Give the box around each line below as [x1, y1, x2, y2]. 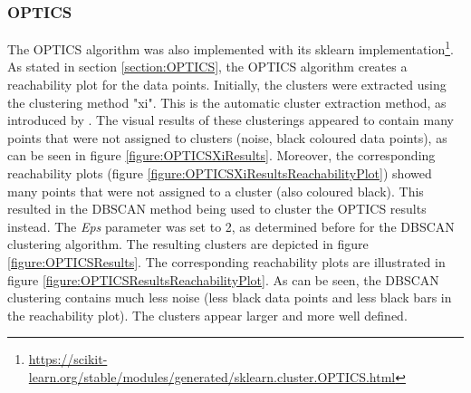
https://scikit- [28, 350, 108, 369]
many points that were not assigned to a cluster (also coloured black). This [7, 181, 424, 200]
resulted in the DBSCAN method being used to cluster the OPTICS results [7, 199, 427, 218]
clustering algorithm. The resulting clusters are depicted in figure [7, 235, 369, 254]
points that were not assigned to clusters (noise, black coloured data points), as [7, 128, 447, 147]
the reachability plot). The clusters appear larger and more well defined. [7, 305, 408, 324]
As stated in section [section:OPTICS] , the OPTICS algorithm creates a [7, 57, 408, 76]
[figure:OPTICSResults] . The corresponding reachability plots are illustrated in [7, 253, 446, 271]
